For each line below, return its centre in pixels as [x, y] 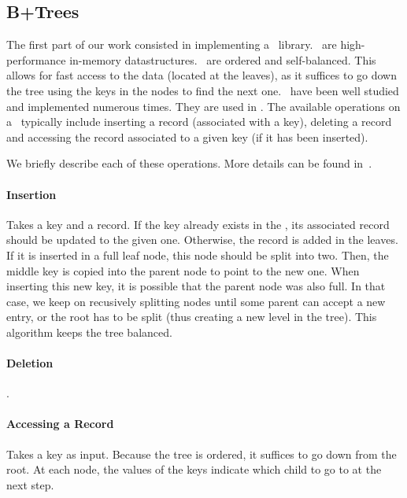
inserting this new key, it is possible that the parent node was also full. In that [196, 286]
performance [36, 59]
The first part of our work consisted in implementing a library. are [172, 44]
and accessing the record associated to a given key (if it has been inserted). [187, 136]
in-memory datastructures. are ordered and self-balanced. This [223, 59]
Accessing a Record [60, 424]
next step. [30, 484]
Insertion [31, 194]
